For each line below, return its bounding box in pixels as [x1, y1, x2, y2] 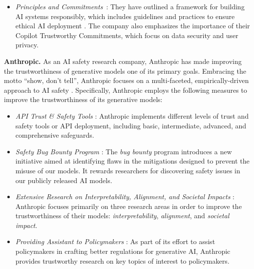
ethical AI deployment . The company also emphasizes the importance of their [15, 21, 250, 31]
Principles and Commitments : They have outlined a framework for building [15, 1, 245, 11]
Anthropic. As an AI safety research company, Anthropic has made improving [4, 56, 242, 66]
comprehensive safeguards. [15, 130, 94, 140]
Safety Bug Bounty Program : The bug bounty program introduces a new [15, 146, 232, 156]
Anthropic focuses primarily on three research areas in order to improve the [15, 201, 242, 211]
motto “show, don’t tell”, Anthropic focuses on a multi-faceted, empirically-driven [4, 75, 249, 85]
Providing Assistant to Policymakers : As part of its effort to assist [15, 236, 215, 247]
